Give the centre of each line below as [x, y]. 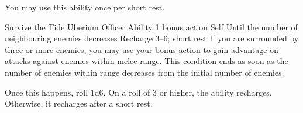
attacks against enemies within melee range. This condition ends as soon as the [147, 61]
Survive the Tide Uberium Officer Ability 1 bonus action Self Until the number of [151, 27]
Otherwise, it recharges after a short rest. [79, 103]
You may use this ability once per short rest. [85, 7]
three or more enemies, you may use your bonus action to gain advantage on [142, 49]
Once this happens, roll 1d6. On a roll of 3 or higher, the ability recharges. [138, 92]
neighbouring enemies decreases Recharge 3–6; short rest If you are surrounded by [152, 38]
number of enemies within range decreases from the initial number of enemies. [144, 72]
